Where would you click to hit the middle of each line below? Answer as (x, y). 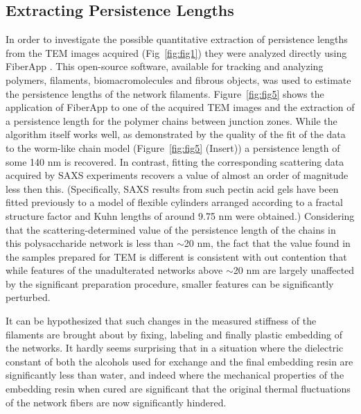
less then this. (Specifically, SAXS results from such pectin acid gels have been (172, 188)
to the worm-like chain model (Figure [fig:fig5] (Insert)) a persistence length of (173, 147)
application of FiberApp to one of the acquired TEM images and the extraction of (180, 107)
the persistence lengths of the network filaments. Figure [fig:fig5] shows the (165, 93)
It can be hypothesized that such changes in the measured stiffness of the (161, 321)
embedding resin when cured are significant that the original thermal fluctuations (178, 389)
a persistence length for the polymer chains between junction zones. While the (171, 120)
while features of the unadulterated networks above (114, 270)
